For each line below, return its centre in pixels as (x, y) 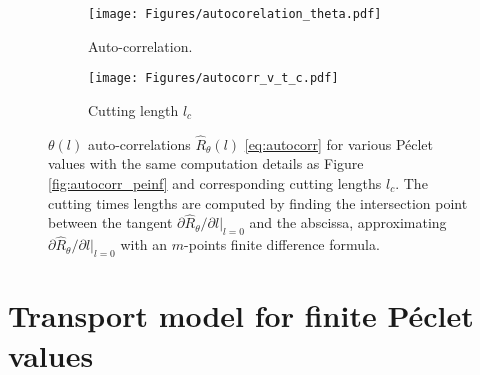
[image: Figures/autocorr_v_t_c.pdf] (213, 78)
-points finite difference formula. (282, 244)
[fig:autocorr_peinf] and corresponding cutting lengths (215, 182)
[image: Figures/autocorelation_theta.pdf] (235, 14)
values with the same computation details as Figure (206, 163)
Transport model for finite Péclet (241, 315)
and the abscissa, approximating (348, 222)
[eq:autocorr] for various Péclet (339, 143)
